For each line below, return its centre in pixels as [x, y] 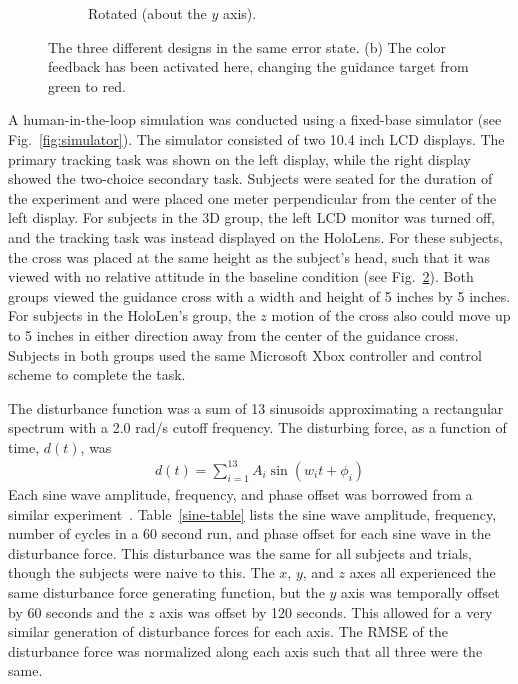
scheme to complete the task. [97, 374]
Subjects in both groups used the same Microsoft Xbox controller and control [245, 354]
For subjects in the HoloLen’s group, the [132, 315]
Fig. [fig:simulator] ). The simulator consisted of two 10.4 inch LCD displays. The [256, 138]
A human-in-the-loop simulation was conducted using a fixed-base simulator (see [255, 119]
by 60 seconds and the [76, 611]
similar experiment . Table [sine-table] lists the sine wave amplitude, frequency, [252, 513]
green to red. [87, 85]
